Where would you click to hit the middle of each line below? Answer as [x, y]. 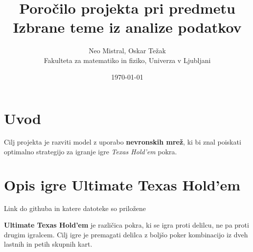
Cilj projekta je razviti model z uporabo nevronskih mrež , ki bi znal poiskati [123, 142]
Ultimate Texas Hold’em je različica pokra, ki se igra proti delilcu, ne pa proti [126, 224]
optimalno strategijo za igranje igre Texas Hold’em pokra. [91, 151]
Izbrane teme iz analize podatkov [127, 27]
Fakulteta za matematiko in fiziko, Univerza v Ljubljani [127, 60]
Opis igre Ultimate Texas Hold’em [122, 185]
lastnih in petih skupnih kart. [48, 244]
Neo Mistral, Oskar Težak [127, 51]
